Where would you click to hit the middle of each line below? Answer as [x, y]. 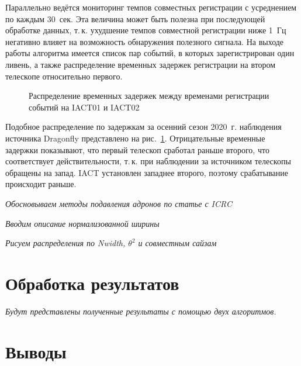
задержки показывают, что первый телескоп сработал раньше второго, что [137, 149]
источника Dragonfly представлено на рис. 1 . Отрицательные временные [135, 138]
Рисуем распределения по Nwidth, [65, 243]
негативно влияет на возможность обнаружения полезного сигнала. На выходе [145, 41]
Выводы [36, 351]
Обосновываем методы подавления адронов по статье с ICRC [119, 203]
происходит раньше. [41, 184]
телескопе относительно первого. [64, 76]
